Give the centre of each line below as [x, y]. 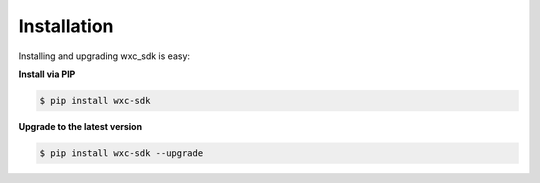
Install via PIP [47, 74]
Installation [66, 26]
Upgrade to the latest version [80, 126]
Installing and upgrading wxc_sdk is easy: [104, 56]
